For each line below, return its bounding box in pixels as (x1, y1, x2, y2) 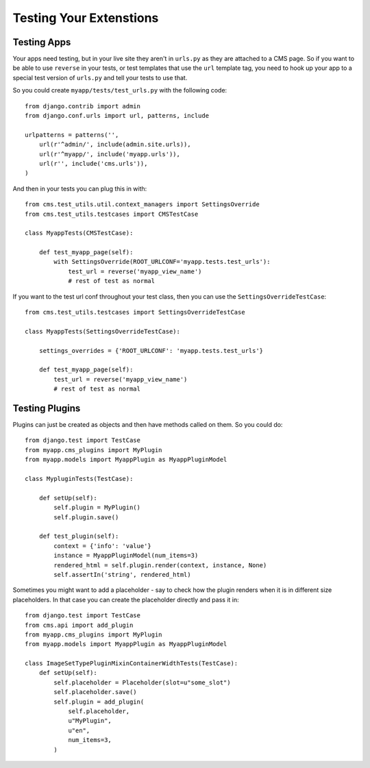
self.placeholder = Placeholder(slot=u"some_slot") (53, 678, 231, 686)
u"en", (68, 726, 90, 734)
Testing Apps (12, 36, 71, 48)
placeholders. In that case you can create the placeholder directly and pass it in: (12, 595, 239, 604)
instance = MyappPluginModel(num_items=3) (53, 552, 199, 560)
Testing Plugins (12, 402, 81, 414)
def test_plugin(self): (38, 532, 119, 541)
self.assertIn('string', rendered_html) (53, 571, 191, 578)
